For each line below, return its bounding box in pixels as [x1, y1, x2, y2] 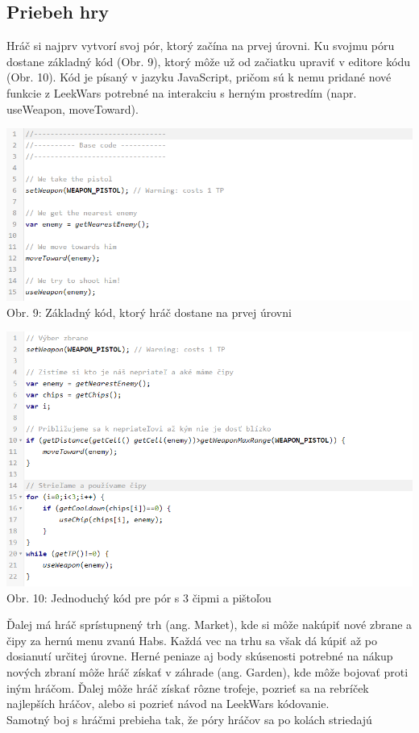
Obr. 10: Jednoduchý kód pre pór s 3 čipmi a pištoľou [6, 589, 272, 606]
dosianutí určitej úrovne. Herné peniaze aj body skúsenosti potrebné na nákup [6, 648, 393, 664]
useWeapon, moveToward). [6, 100, 139, 117]
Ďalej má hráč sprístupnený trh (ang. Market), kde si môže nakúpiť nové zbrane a [6, 616, 413, 633]
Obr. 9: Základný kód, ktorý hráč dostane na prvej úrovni [6, 303, 292, 320]
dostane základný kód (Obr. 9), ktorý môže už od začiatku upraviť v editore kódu [6, 52, 411, 69]
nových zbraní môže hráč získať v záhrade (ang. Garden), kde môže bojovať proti [6, 663, 409, 680]
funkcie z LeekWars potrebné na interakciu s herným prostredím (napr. [6, 84, 357, 101]
